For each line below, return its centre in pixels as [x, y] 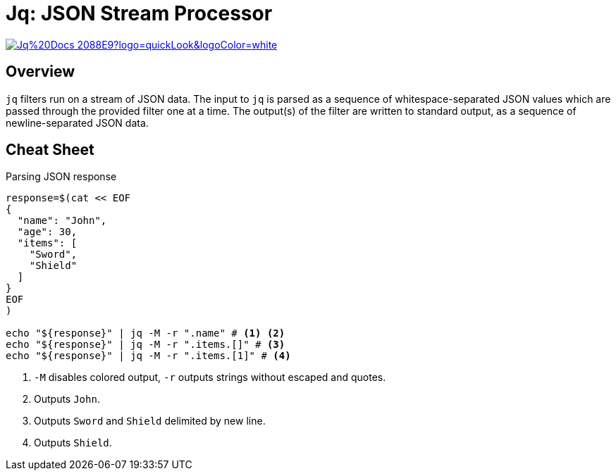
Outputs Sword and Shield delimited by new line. [150, 421]
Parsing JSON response [61, 177]
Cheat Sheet [50, 150]
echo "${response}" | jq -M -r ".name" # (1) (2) [146, 333]
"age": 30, [47, 232]
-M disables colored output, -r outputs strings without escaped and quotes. [210, 377]
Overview [41, 72]
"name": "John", [62, 221]
